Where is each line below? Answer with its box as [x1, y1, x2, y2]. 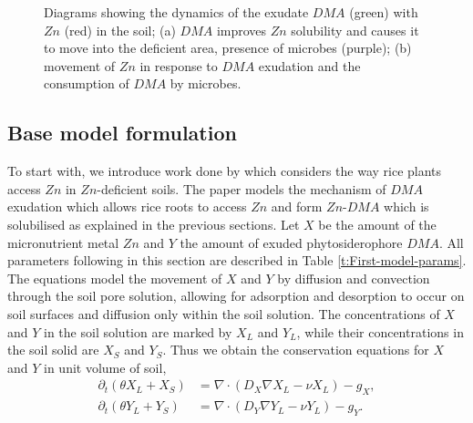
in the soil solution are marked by [44, 322, 232, 341]
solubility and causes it [291, 20, 419, 39]
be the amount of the [318, 214, 437, 233]
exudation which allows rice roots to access [7, 197, 247, 216]
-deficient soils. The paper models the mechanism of [97, 179, 386, 198]
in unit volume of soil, [44, 357, 167, 377]
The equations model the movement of [7, 268, 222, 287]
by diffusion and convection [277, 268, 430, 287]
